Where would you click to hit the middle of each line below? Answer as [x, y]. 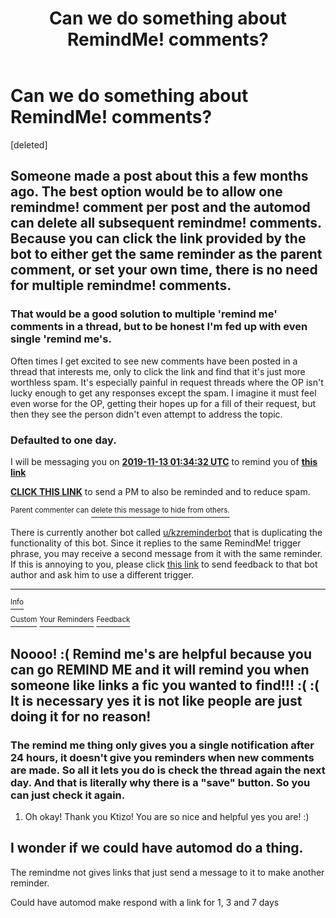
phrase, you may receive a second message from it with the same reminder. [166, 553]
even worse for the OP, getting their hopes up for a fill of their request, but [163, 403]
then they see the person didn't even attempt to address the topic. [146, 414]
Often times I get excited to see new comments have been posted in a [154, 361]
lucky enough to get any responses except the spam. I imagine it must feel [163, 393]
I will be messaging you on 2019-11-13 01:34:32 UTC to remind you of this [164, 461]
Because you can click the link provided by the [158, 238]
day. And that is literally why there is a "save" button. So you [160, 782]
